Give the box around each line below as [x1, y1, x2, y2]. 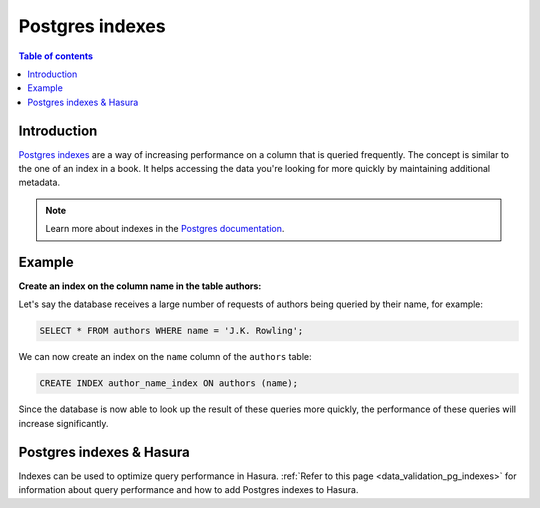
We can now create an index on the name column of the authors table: [18, 351, 312, 363]
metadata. [18, 176, 60, 189]
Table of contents [18, 50, 94, 62]
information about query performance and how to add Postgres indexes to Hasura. [18, 484, 359, 496]
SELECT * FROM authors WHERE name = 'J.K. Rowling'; [39, 325, 304, 337]
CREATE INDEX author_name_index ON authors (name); [39, 378, 299, 389]
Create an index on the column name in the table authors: [18, 280, 262, 292]
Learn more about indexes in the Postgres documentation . [45, 223, 285, 235]
